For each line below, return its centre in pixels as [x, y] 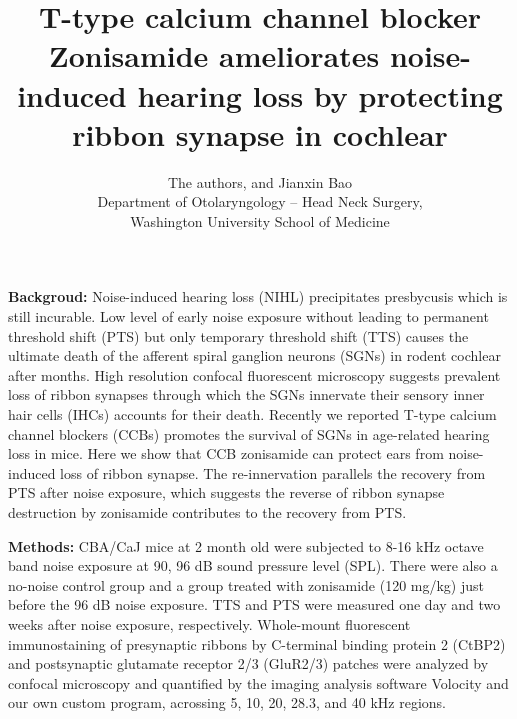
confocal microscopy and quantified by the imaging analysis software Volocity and [258, 682]
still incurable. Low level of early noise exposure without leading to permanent [248, 316]
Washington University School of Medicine [260, 220]
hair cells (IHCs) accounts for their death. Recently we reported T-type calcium [252, 414]
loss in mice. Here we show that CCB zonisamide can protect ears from [226, 453]
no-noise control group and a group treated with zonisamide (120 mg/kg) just [246, 584]
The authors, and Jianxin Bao [260, 181]
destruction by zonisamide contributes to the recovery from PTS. [207, 512]
